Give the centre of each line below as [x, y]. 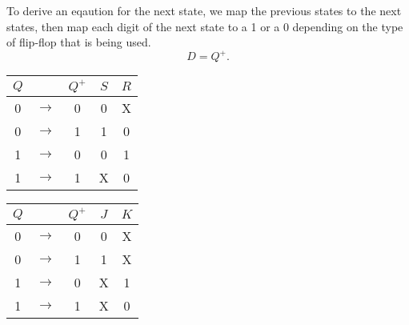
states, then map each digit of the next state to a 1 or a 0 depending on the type [205, 26]
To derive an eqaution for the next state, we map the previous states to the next [204, 10]
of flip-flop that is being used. [79, 42]
